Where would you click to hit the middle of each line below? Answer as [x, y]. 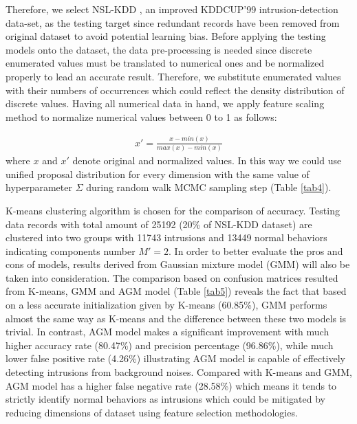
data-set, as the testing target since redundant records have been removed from [173, 22]
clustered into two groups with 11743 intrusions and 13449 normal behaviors [166, 237]
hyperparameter [39, 187]
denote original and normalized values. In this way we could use [207, 160]
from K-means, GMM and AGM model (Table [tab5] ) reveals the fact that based [176, 291]
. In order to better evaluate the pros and [256, 250]
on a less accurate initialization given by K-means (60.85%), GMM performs [166, 305]
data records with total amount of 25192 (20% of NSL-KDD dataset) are [159, 224]
